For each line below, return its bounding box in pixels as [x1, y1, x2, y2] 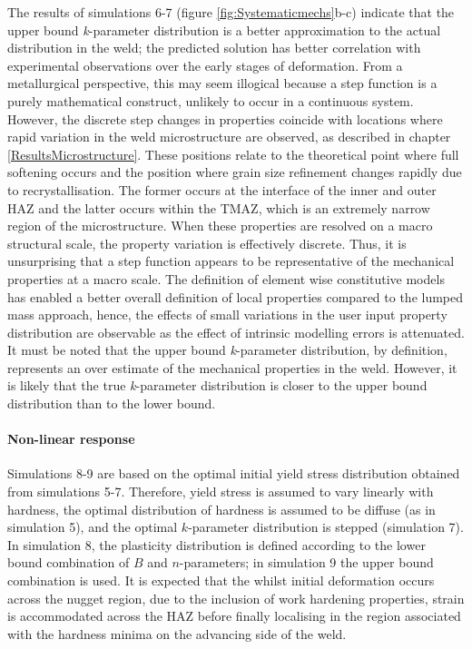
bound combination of [7, 553, 130, 572]
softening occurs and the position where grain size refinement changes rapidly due [7, 162, 462, 182]
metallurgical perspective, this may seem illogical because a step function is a [7, 74, 438, 93]
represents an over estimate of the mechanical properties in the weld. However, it [7, 358, 457, 377]
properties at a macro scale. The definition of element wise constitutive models [7, 269, 445, 288]
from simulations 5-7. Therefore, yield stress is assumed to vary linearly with [7, 482, 434, 501]
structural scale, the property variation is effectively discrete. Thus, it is [7, 233, 407, 252]
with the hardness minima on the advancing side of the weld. [7, 624, 347, 643]
